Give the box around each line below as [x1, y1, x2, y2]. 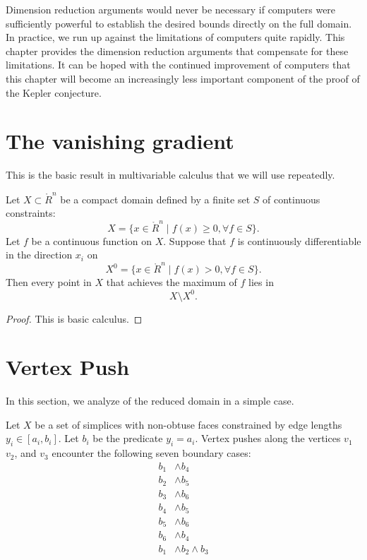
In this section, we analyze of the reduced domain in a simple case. [6, 393, 294, 408]
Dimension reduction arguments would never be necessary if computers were [6, 2, 336, 16]
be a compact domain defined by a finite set [60, 191, 251, 206]
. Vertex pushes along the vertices [195, 431, 341, 446]
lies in [248, 275, 274, 290]
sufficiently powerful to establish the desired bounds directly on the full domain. [6, 16, 352, 30]
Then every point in [6, 275, 92, 290]
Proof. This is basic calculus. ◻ [6, 311, 143, 326]
